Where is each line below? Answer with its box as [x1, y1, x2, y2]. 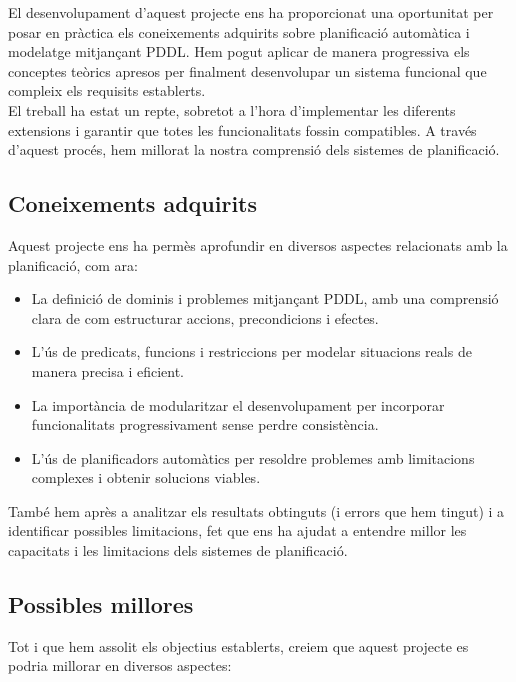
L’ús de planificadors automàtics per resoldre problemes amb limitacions [31, 447, 475, 468]
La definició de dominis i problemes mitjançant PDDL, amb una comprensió [31, 288, 499, 309]
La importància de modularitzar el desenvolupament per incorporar [31, 394, 445, 415]
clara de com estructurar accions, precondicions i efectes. [31, 307, 379, 328]
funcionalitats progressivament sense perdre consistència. [31, 414, 379, 435]
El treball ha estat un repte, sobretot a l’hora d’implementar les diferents [8, 99, 456, 120]
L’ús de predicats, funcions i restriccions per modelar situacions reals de [31, 341, 472, 362]
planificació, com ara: [8, 254, 138, 275]
